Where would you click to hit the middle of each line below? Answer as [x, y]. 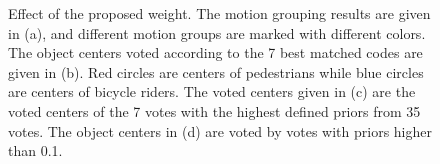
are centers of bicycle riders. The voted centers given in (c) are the [212, 91]
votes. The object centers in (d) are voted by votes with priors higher [220, 130]
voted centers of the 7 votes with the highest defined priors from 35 [214, 110]
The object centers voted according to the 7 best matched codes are [215, 52]
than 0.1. [35, 150]
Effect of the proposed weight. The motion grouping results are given [219, 13]
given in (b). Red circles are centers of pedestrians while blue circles [216, 71]
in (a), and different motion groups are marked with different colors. [217, 32]
